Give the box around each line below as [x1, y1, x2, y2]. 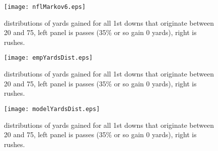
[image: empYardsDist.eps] [4, 54, 93, 62]
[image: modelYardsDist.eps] [4, 105, 100, 113]
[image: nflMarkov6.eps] [4, 3, 86, 10]
